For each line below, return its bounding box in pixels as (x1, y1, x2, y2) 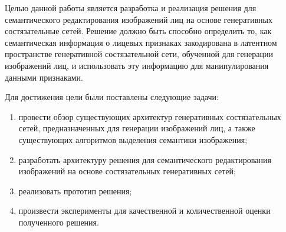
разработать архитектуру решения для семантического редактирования (18, 153, 271, 165)
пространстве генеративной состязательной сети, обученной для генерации (5, 48, 273, 60)
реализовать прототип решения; (18, 184, 132, 197)
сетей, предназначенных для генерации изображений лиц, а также (18, 122, 255, 134)
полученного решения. (18, 216, 99, 228)
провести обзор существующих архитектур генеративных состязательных (18, 110, 281, 122)
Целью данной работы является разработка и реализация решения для (5, 2, 257, 14)
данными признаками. (5, 71, 84, 83)
